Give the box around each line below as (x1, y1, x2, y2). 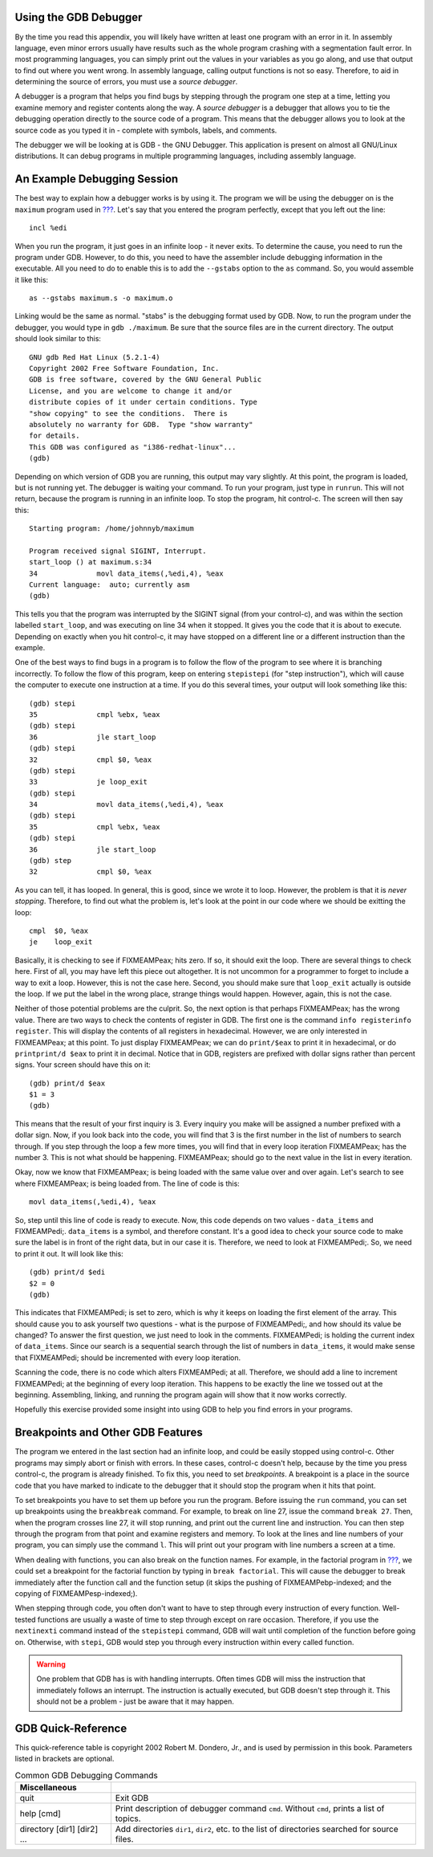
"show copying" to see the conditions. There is (29, 409, 229, 417)
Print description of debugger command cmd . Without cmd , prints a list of (115, 1803, 385, 1814)
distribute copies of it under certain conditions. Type (29, 397, 258, 407)
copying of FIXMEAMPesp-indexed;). (14, 1589, 138, 1598)
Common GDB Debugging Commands (14, 1770, 158, 1782)
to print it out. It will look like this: (14, 1248, 123, 1258)
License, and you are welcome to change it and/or (29, 386, 233, 395)
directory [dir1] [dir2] (19, 1823, 99, 1835)
